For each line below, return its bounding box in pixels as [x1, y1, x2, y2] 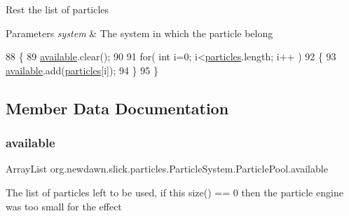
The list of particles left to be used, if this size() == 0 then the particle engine [6, 184, 343, 199]
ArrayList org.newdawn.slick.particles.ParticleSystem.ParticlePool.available [6, 161, 328, 176]
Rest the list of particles [6, 2, 109, 16]
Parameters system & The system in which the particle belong [6, 25, 273, 40]
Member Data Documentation [6, 97, 229, 119]
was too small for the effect [6, 198, 122, 213]
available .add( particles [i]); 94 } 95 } [6, 62, 158, 77]
